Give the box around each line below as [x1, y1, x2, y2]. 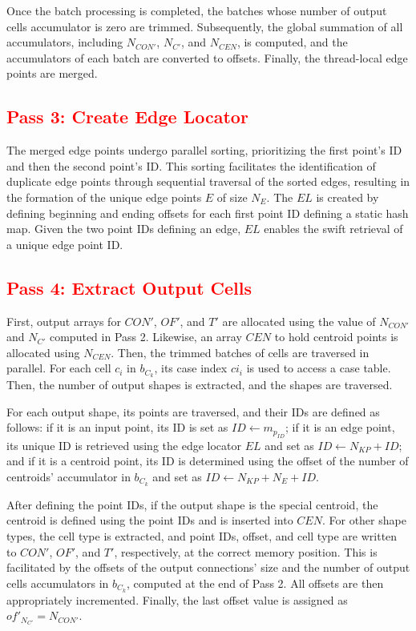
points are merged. [6, 65, 98, 82]
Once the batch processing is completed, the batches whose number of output [6, 2, 387, 18]
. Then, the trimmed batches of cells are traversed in [111, 344, 370, 360]
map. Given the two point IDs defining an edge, [6, 220, 241, 237]
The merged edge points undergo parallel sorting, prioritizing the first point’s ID [6, 142, 402, 159]
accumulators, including [6, 34, 123, 50]
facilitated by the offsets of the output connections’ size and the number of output [6, 559, 410, 576]
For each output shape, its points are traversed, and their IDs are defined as [6, 403, 380, 420]
